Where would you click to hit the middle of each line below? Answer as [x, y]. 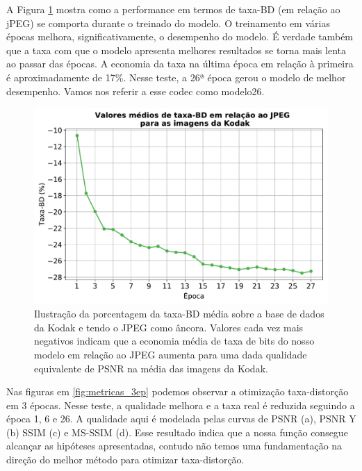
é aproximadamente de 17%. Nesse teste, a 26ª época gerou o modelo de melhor [176, 77]
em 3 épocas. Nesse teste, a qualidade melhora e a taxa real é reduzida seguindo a [181, 405]
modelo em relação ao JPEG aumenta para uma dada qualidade [171, 354]
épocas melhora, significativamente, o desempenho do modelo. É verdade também [180, 36]
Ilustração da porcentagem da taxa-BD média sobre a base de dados [179, 314]
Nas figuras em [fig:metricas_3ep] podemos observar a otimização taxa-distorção [178, 391]
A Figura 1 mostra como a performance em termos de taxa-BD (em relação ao [173, 9]
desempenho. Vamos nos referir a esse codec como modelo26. [135, 91]
